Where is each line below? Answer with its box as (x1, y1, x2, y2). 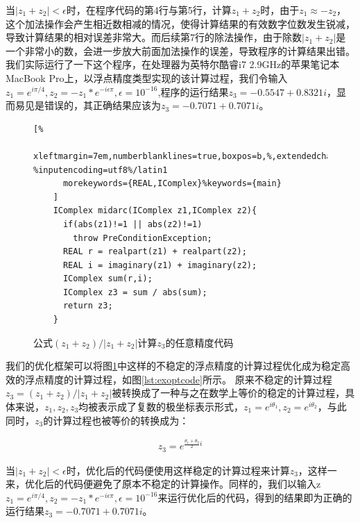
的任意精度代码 (165, 335, 234, 349)
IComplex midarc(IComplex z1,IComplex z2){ (53, 206, 257, 216)
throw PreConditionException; (73, 233, 212, 243)
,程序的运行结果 (157, 84, 229, 99)
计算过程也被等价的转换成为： (53, 413, 189, 427)
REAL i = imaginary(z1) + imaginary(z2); (62, 260, 257, 270)
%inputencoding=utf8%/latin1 (33, 165, 168, 175)
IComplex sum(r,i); (62, 274, 153, 284)
